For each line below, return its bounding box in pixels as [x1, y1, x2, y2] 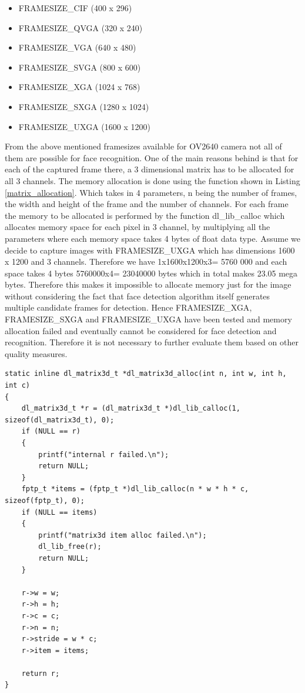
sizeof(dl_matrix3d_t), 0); [5, 415, 115, 424]
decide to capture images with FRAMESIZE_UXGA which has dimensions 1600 [5, 244, 295, 256]
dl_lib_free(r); [38, 542, 102, 551]
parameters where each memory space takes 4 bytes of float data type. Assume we [5, 232, 300, 244]
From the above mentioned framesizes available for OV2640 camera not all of [5, 140, 282, 152]
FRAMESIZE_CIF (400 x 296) [18, 2, 132, 14]
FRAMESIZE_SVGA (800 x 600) [18, 61, 141, 73]
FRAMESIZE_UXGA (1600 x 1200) [18, 120, 150, 132]
